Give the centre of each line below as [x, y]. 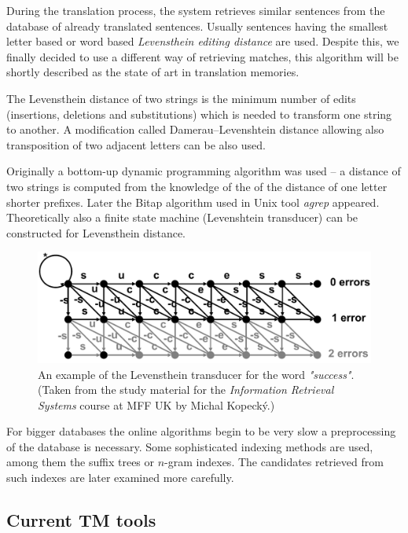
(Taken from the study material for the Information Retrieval [186, 390]
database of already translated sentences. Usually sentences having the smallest [197, 26]
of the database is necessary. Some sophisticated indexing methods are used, [190, 446]
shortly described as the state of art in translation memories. [153, 72]
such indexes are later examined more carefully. [120, 478]
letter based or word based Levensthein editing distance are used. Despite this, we [203, 41]
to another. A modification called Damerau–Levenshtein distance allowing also [195, 129]
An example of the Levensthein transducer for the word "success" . [196, 374]
